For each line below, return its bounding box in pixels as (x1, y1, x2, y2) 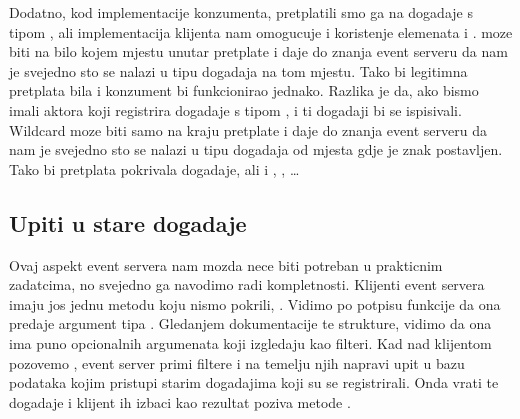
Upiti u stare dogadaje (9, 207, 247, 238)
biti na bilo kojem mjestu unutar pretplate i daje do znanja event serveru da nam (9, 41, 508, 62)
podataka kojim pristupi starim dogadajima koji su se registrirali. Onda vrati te (9, 372, 499, 393)
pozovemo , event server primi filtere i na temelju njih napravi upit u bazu (9, 352, 465, 373)
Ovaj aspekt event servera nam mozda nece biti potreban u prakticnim (9, 254, 443, 275)
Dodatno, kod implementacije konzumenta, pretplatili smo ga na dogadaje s (9, 2, 473, 22)
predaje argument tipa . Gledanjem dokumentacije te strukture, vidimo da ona (9, 313, 492, 334)
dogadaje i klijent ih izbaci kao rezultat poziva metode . (9, 391, 351, 412)
